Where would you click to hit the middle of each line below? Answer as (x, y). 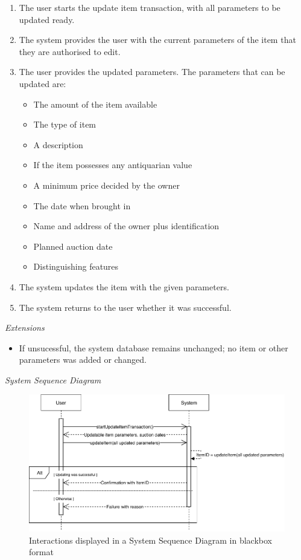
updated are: (43, 83)
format (41, 552)
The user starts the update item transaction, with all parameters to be (150, 7)
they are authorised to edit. (70, 51)
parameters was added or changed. (83, 360)
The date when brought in (82, 205)
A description (58, 144)
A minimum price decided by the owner (106, 185)
